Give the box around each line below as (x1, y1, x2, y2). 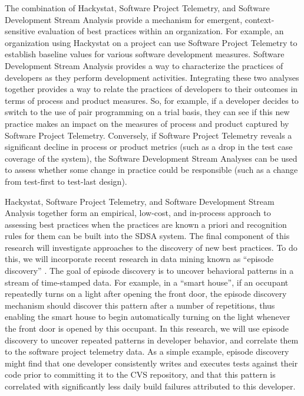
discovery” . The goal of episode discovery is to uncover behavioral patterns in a (5, 264, 294, 277)
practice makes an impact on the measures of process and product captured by (5, 117, 289, 129)
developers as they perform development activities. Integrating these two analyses (5, 71, 299, 83)
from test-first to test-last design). (5, 175, 127, 187)
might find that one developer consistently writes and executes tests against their (5, 356, 298, 369)
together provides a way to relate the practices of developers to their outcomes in (5, 83, 298, 95)
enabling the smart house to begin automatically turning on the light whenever (5, 310, 290, 323)
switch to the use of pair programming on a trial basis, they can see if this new (5, 106, 290, 118)
